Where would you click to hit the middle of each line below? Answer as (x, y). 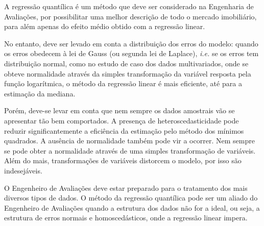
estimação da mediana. (40, 93)
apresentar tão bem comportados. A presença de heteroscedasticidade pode (122, 120)
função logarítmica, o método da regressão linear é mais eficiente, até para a (123, 83)
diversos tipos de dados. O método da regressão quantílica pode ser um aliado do (131, 198)
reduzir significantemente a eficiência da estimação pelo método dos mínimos (124, 130)
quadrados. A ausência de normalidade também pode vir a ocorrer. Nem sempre (129, 141)
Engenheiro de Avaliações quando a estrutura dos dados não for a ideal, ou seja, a (132, 207)
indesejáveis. (23, 170)
